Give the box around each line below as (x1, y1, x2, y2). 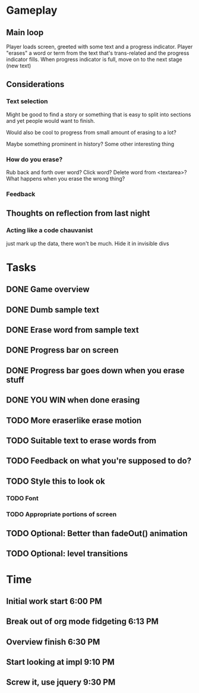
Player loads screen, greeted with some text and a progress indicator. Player (6, 43, 193, 50)
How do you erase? (6, 155, 63, 163)
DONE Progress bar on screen (6, 345, 119, 355)
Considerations (6, 79, 65, 89)
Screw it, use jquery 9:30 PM (6, 677, 116, 688)
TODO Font (6, 494, 39, 502)
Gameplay (6, 4, 58, 17)
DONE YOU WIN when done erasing (6, 395, 140, 406)
